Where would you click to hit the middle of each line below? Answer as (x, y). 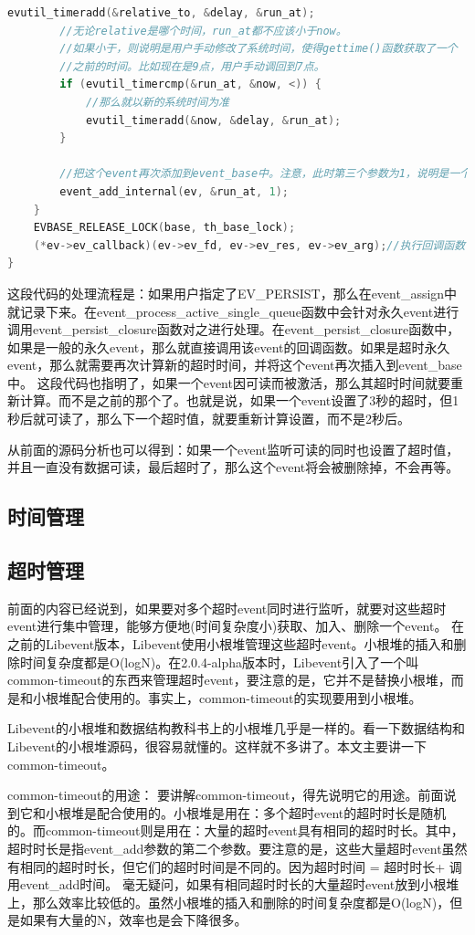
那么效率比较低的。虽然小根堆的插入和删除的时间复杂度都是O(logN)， (241, 902)
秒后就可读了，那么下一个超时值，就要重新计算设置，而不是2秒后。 (209, 419)
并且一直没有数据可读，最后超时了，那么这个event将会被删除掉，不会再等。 (233, 467)
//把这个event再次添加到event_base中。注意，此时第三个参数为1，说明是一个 (265, 174)
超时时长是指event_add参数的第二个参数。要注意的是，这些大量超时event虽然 (237, 848)
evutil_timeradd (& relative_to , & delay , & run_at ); (161, 13)
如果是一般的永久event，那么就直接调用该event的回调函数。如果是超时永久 (229, 347)
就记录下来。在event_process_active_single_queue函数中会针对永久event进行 (233, 311)
